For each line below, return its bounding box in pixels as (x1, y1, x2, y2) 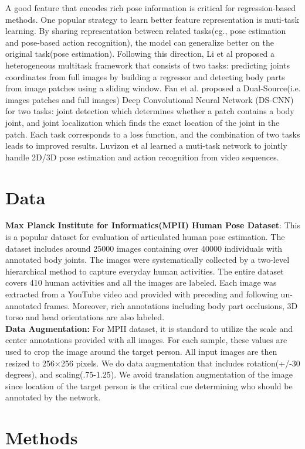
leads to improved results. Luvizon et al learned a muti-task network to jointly (5, 139, 287, 152)
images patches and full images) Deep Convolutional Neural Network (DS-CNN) (5, 93, 294, 105)
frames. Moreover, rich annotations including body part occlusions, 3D (44, 299, 298, 311)
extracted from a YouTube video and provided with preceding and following (5, 288, 278, 300)
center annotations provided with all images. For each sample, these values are (5, 334, 287, 346)
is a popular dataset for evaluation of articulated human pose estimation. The (5, 231, 285, 243)
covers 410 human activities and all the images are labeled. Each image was (5, 276, 277, 289)
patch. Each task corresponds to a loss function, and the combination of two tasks (5, 128, 300, 140)
